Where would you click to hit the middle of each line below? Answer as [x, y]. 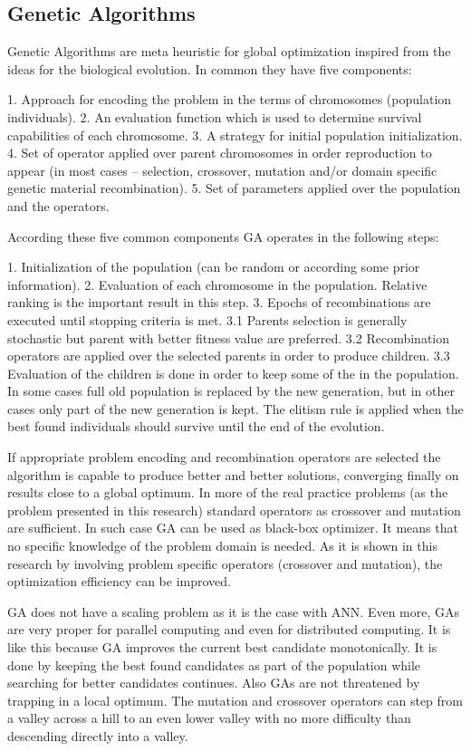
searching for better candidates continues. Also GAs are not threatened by [214, 683]
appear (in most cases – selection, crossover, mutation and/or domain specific [222, 170]
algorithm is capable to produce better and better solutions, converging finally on [233, 474]
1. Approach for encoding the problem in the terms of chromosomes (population [230, 99]
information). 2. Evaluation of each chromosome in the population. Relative [217, 284]
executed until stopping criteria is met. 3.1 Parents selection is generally [207, 319]
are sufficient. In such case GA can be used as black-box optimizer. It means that [233, 528]
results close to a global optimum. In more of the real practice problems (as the [228, 492]
